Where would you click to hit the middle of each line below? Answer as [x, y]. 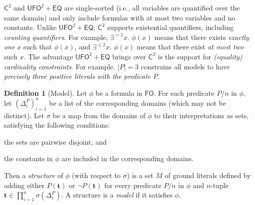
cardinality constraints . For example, [60, 66]
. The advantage [48, 56]
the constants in [28, 158]
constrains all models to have [185, 66]
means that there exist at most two [190, 47]
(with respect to [96, 175]
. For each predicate [184, 93]
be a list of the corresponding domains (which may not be [137, 102]
